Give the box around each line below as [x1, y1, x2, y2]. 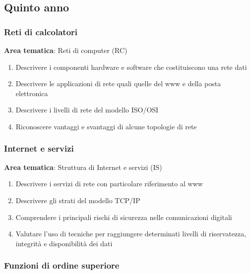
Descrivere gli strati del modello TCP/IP [15, 195, 140, 205]
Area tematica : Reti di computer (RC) [4, 45, 127, 55]
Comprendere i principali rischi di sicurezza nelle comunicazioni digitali [15, 212, 232, 222]
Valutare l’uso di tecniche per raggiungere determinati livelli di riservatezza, [15, 228, 247, 239]
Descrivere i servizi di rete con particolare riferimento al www [15, 178, 203, 189]
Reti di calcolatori [4, 25, 78, 38]
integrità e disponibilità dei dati [15, 238, 113, 248]
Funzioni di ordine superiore [4, 259, 120, 272]
